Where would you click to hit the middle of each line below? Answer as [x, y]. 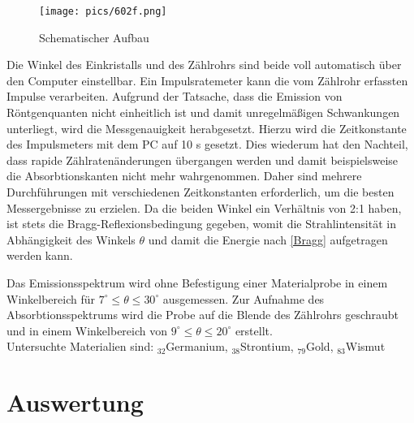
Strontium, [267, 346]
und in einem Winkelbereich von [87, 330]
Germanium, [197, 346]
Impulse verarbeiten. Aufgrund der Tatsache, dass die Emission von [175, 96]
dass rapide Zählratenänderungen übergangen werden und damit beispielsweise [203, 160]
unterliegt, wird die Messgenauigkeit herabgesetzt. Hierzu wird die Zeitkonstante [207, 128]
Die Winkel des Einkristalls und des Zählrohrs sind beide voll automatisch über [204, 65]
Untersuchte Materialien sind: [80, 346]
